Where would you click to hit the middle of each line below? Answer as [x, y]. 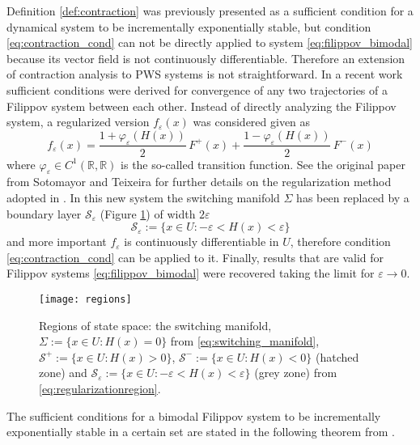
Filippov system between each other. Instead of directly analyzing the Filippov [202, 106]
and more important [57, 242]
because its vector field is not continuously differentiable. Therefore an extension [206, 58]
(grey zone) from [296, 373]
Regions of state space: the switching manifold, [155, 325]
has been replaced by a [353, 197]
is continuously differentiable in [202, 242]
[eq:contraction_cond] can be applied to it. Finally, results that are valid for [195, 257]
